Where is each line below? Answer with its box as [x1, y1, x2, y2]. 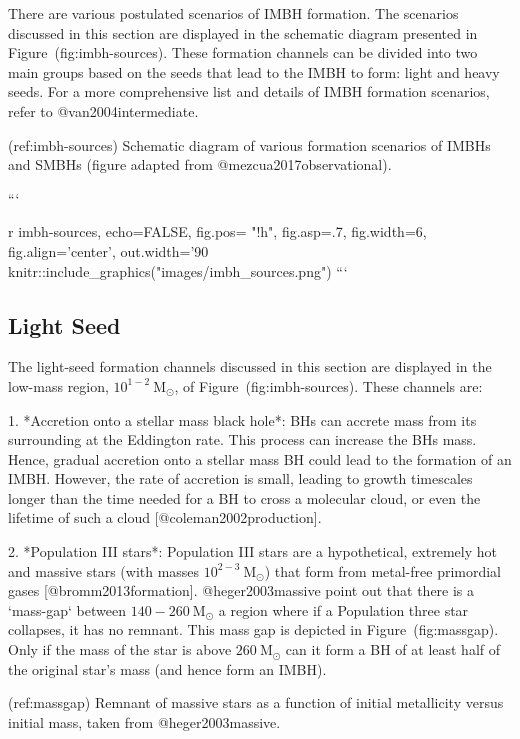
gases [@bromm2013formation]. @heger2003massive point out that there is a [8, 580, 475, 601]
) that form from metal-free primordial [264, 560, 502, 581]
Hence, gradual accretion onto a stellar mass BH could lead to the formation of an [8, 448, 512, 469]
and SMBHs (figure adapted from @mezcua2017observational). [8, 154, 392, 175]
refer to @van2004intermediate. [8, 100, 199, 121]
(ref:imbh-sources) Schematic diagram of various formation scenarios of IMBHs [8, 134, 491, 155]
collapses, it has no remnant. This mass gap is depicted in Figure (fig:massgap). [8, 619, 499, 640]
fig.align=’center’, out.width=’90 [8, 240, 209, 261]
